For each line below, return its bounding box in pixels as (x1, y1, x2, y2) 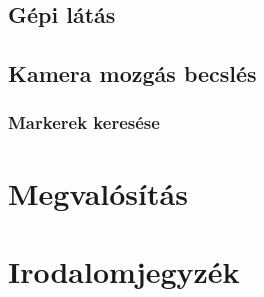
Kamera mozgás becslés (8, 58, 257, 89)
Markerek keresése (8, 110, 160, 135)
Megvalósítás (8, 172, 188, 213)
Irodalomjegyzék (8, 250, 240, 291)
